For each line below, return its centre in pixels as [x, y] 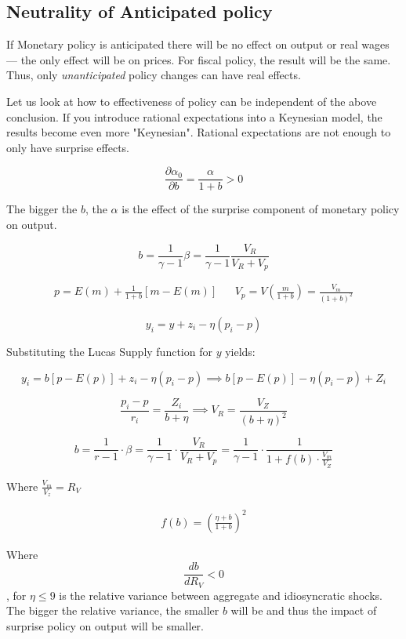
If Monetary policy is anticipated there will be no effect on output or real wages [198, 44]
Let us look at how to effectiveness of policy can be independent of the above [192, 101]
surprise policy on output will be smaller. [105, 625]
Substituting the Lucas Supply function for [109, 352]
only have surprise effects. [68, 147]
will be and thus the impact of [304, 610]
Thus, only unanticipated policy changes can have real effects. [154, 75]
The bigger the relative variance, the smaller [113, 610]
